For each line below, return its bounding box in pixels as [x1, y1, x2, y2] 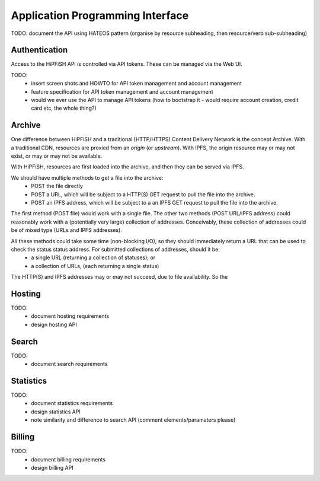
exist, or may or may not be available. [11, 152, 103, 160]
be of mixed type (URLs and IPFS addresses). [11, 227, 123, 234]
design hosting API [31, 321, 77, 328]
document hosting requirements [31, 313, 110, 320]
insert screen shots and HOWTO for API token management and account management [31, 80, 242, 87]
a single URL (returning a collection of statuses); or [31, 254, 156, 261]
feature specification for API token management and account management [31, 88, 213, 95]
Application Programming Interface [11, 9, 189, 22]
